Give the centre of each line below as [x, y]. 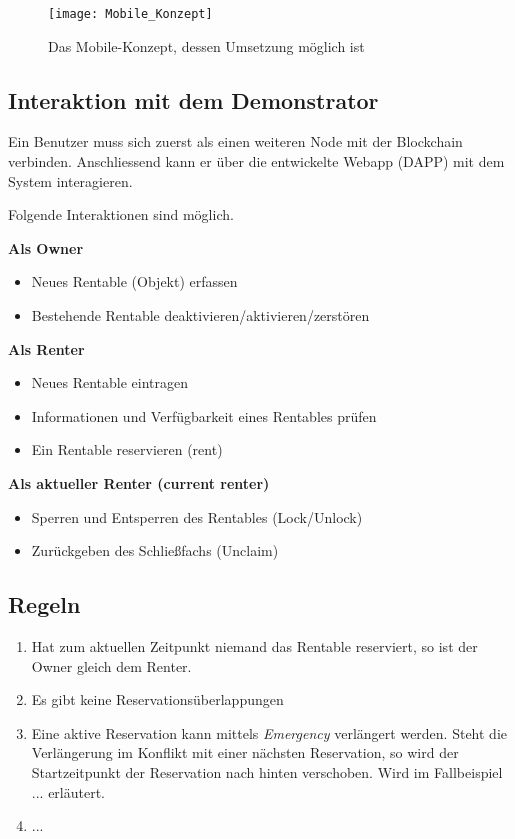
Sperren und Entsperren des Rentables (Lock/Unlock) [197, 516]
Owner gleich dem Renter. [111, 665]
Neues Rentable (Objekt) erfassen [134, 281]
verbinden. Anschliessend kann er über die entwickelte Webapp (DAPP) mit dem [256, 161]
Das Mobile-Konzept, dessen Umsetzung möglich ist [206, 45]
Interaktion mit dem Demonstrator [193, 99]
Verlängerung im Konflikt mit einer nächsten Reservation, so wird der [245, 752]
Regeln [44, 604]
